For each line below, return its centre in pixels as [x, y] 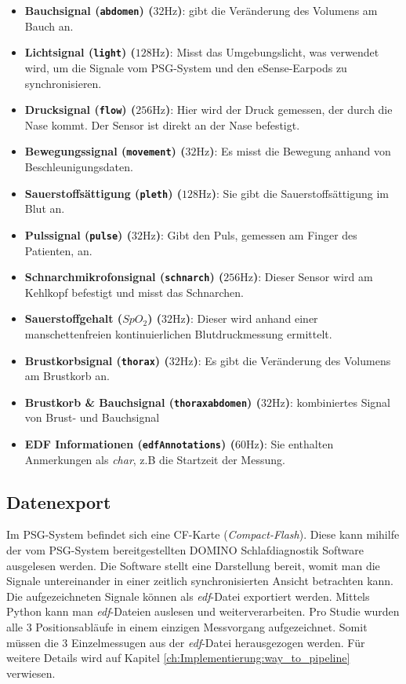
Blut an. [45, 208]
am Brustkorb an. [67, 376]
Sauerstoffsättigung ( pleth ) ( [103, 193]
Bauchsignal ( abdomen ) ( [89, 10]
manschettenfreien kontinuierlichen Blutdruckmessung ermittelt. [178, 333]
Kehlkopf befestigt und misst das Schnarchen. [134, 292]
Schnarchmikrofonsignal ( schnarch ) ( [124, 277]
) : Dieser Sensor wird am [313, 277]
